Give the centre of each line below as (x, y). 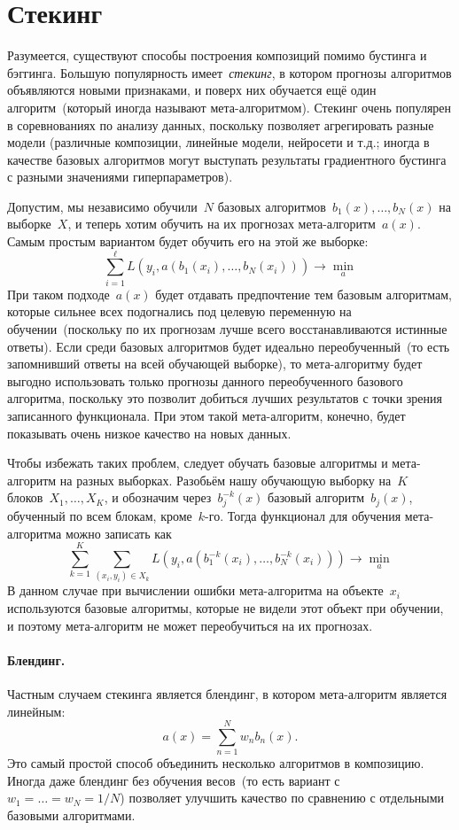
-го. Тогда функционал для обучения (303, 516)
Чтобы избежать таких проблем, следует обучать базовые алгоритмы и (198, 463)
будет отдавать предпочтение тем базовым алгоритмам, (303, 294)
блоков (25, 497)
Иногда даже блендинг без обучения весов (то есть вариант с (174, 780)
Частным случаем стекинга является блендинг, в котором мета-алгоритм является (227, 693)
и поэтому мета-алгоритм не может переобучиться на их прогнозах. (190, 625)
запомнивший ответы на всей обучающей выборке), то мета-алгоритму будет (215, 364)
